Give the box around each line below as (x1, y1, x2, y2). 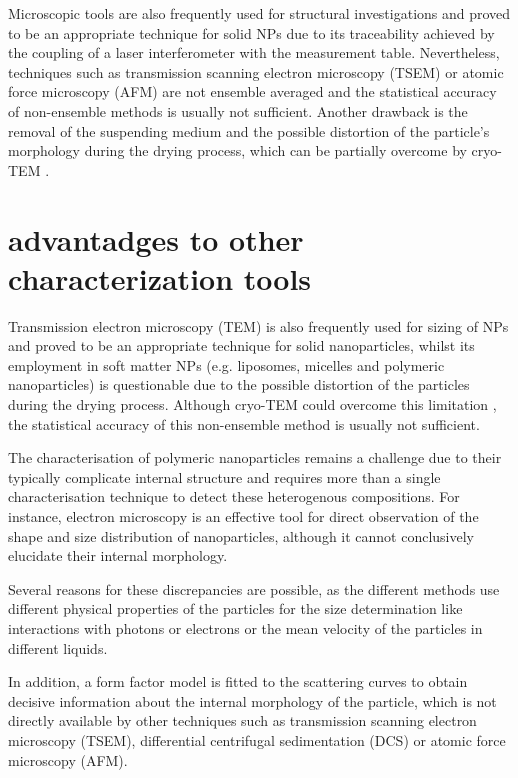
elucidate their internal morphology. (8, 545, 228, 566)
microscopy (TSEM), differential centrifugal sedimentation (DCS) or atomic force (8, 729, 506, 750)
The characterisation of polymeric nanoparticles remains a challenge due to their (8, 447, 502, 468)
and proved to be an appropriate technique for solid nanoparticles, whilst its (8, 335, 475, 356)
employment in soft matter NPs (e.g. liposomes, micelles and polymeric (8, 354, 445, 375)
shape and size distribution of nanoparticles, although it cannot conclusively (8, 525, 475, 546)
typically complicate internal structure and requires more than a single (8, 466, 441, 487)
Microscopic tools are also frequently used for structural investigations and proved (8, 3, 511, 23)
